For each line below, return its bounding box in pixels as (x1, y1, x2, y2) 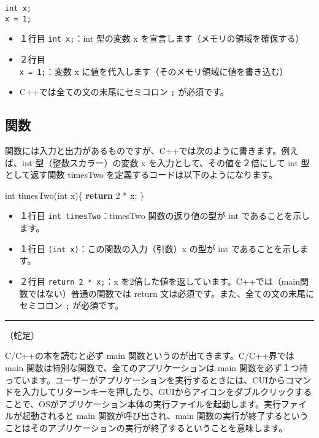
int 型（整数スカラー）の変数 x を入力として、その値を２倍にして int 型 (21, 156, 310, 169)
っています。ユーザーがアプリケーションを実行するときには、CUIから (5, 373, 286, 386)
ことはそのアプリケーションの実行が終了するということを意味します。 (5, 421, 288, 434)
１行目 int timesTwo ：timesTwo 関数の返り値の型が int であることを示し (19, 209, 310, 222)
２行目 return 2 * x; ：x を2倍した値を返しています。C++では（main (19, 274, 301, 287)
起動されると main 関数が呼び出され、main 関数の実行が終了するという (21, 409, 309, 422)
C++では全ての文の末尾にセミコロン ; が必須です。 (19, 85, 229, 98)
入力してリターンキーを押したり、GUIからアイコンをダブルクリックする (21, 385, 312, 398)
